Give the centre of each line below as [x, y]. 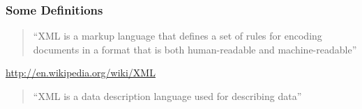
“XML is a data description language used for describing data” [167, 96]
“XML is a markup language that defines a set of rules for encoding [178, 36]
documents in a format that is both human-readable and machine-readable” [195, 49]
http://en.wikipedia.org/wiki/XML [81, 73]
